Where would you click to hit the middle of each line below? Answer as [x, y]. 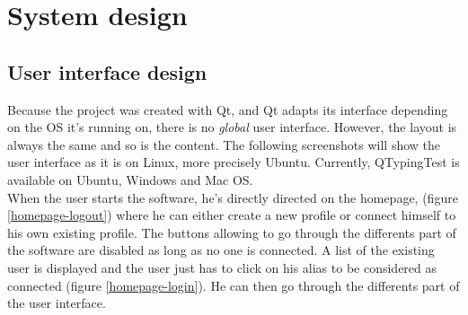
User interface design [107, 71]
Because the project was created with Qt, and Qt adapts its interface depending [228, 109]
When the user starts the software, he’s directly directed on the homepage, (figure [233, 197]
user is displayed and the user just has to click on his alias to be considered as [222, 267]
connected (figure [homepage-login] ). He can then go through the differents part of [234, 285]
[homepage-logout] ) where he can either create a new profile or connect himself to [232, 215]
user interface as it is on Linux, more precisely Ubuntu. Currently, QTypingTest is [234, 162]
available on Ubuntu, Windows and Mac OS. [130, 179]
